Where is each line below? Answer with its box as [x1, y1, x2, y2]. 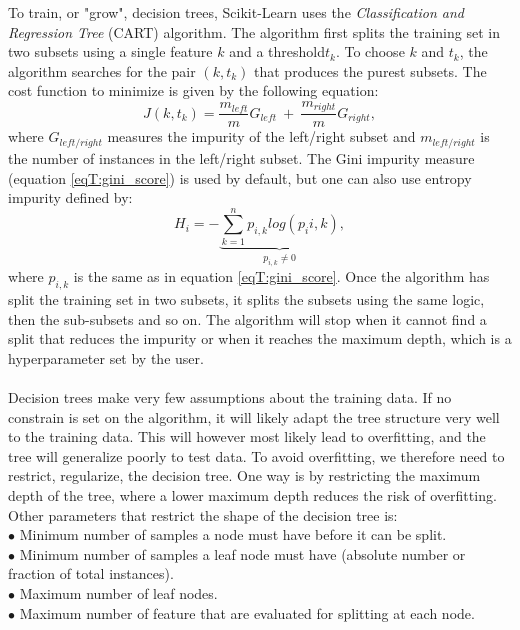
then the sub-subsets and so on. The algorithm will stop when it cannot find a [8, 308, 487, 329]
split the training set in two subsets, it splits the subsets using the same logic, [8, 289, 485, 309]
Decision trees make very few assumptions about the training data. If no [8, 386, 452, 407]
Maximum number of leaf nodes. [19, 582, 218, 603]
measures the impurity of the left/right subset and [107, 126, 416, 147]
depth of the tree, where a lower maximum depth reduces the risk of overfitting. [8, 484, 497, 505]
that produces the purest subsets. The [254, 60, 487, 81]
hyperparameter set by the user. [8, 347, 204, 368]
